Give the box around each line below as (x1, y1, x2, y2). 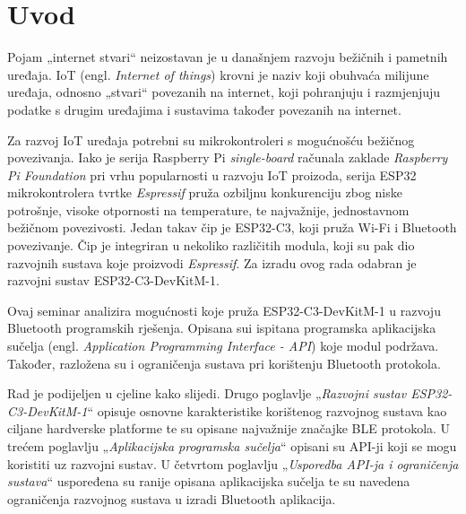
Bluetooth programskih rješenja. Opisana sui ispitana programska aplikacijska (7, 318, 436, 337)
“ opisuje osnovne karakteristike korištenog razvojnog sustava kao (87, 401, 447, 420)
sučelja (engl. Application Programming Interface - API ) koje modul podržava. (7, 336, 439, 355)
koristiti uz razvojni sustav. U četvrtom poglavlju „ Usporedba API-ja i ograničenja (7, 454, 459, 473)
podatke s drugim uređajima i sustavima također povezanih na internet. (7, 100, 401, 118)
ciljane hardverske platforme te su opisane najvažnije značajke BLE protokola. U (7, 419, 451, 438)
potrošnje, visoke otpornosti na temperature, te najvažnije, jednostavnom (7, 200, 410, 219)
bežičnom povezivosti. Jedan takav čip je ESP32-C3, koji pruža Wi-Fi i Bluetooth (7, 218, 457, 237)
